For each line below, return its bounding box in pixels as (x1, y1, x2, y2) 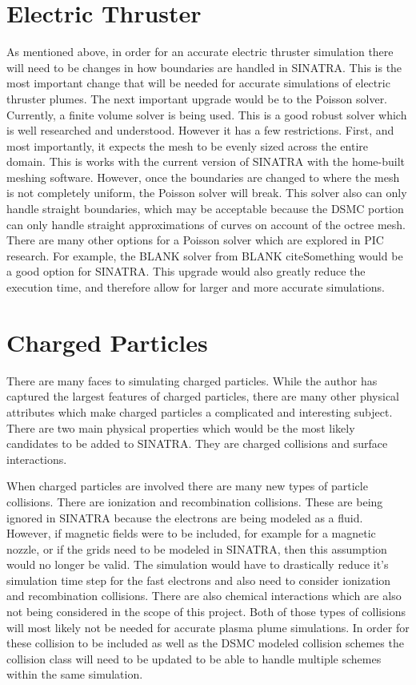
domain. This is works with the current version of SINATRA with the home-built (6, 153, 406, 170)
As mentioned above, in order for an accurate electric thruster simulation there (6, 43, 394, 60)
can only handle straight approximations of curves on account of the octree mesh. (6, 216, 406, 232)
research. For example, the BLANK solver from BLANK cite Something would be (6, 247, 403, 264)
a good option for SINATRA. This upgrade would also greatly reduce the (6, 263, 366, 280)
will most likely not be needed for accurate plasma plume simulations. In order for (6, 619, 410, 635)
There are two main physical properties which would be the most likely (6, 419, 355, 436)
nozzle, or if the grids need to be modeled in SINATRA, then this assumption (6, 540, 387, 557)
